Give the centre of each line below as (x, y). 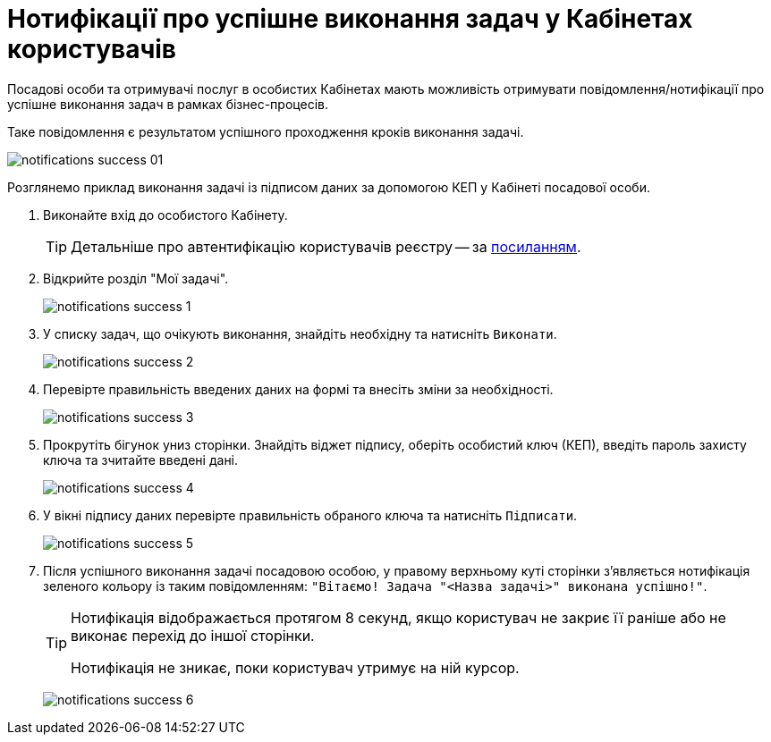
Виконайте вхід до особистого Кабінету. (165, 215)
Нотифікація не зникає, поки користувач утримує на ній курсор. (295, 667)
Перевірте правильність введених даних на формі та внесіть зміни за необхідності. (298, 389)
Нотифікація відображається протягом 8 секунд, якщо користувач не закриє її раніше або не (398, 617)
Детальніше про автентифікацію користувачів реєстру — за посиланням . (326, 246)
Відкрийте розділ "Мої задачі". (136, 278)
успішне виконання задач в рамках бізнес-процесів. (168, 104)
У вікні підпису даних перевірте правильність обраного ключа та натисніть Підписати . (310, 515)
